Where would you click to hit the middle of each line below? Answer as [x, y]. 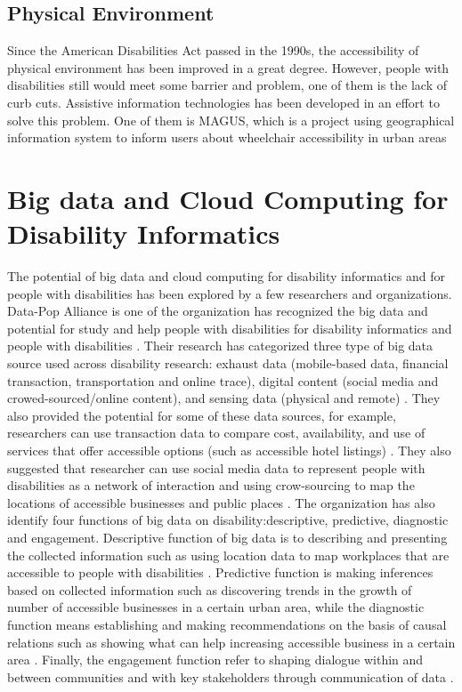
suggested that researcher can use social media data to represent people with [216, 467]
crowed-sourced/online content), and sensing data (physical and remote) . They [224, 398]
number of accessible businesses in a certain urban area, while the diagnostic [216, 607]
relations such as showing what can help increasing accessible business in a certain [231, 642]
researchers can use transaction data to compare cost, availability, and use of [216, 433]
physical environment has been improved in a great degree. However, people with [228, 67]
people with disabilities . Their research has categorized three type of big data [220, 346]
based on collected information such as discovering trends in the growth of [210, 589]
